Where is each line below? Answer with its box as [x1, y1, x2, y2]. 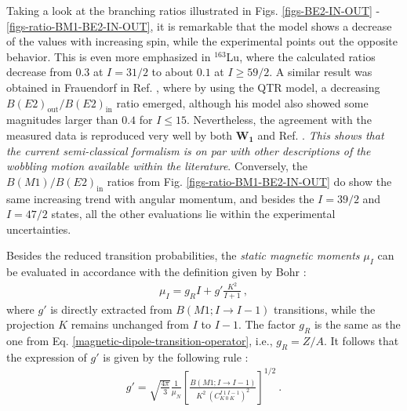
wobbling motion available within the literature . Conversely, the [6, 158, 307, 174]
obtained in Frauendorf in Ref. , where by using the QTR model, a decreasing [6, 78, 380, 95]
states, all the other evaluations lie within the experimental [51, 205, 336, 222]
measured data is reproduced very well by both [6, 126, 233, 143]
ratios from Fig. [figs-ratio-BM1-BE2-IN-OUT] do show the [107, 173, 392, 189]
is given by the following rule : [103, 348, 249, 365]
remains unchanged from [71, 316, 189, 333]
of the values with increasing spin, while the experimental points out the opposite [6, 33, 398, 49]
